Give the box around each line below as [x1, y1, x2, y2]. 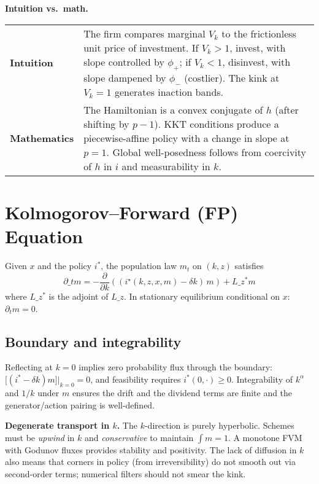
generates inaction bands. [114, 84, 224, 99]
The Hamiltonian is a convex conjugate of [83, 102, 263, 117]
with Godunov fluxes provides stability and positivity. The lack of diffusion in [5, 443, 297, 456]
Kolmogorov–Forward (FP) [5, 200, 239, 225]
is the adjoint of [48, 289, 109, 302]
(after [275, 102, 299, 117]
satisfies [234, 259, 264, 272]
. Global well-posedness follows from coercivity [106, 144, 307, 159]
